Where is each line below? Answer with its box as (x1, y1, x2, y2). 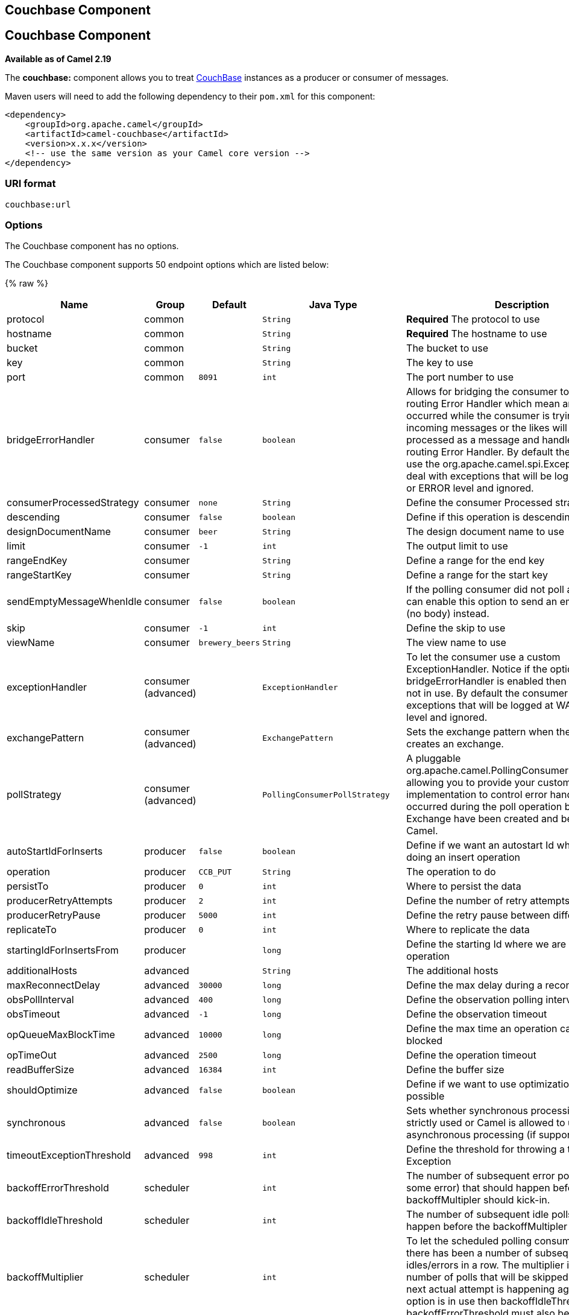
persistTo (7, 880, 49, 893)
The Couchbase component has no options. (5, 241, 179, 252)
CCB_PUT (198, 867, 232, 876)
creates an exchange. (406, 738, 504, 750)
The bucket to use (406, 342, 488, 355)
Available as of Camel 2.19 (5, 53, 112, 64)
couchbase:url (5, 199, 71, 209)
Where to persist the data (406, 880, 521, 893)
